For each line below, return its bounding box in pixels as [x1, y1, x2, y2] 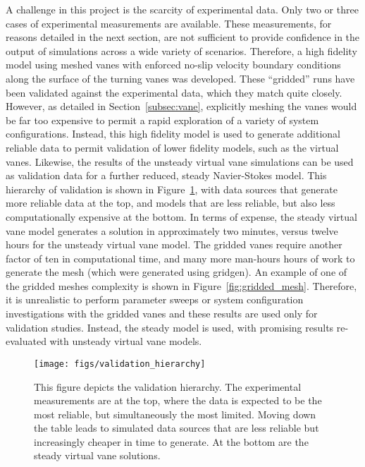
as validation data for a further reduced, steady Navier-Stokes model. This [6, 168, 327, 183]
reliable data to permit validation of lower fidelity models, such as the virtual [6, 140, 339, 154]
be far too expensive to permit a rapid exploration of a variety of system [6, 112, 319, 127]
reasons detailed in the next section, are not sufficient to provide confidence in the [6, 30, 360, 44]
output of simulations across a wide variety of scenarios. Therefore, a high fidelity [6, 43, 357, 58]
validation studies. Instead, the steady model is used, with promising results [6, 320, 334, 334]
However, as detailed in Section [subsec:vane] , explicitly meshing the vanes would [6, 99, 357, 114]
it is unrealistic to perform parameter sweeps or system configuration [6, 292, 304, 307]
